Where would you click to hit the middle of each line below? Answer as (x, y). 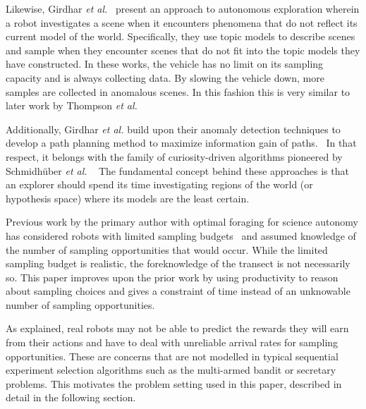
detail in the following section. (71, 397)
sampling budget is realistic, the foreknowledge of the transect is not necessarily (178, 263)
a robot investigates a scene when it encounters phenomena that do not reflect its (182, 22)
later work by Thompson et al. (72, 105)
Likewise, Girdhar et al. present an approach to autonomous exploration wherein (183, 8)
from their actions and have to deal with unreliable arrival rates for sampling (172, 342)
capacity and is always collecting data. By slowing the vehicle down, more (165, 77)
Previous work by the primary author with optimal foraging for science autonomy (182, 222)
